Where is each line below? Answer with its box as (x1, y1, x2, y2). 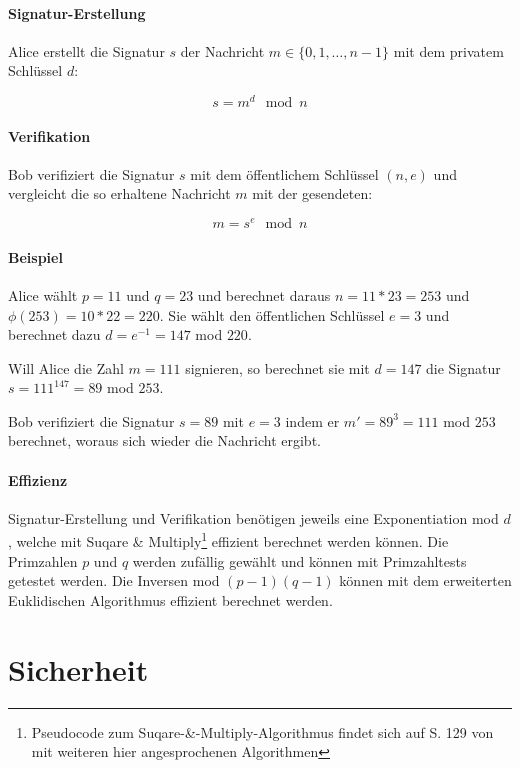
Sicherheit (8, 648, 149, 689)
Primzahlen (8, 550, 78, 571)
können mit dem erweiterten (339, 570, 512, 591)
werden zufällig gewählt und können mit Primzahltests (132, 550, 467, 571)
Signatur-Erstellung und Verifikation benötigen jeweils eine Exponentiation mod (8, 507, 499, 528)
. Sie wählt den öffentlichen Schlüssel (159, 304, 385, 325)
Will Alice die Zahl (8, 357, 124, 378)
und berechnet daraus (197, 284, 331, 305)
